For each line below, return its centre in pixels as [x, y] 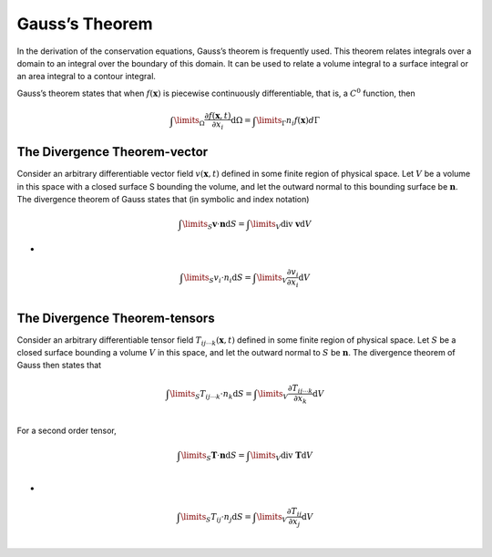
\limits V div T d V [282, 456]
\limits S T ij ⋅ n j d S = [216, 518]
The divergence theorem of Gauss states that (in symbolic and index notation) [163, 199]
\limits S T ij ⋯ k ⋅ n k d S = [211, 395]
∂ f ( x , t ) [218, 115]
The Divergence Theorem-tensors [116, 318]
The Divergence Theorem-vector [113, 152]
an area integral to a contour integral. [87, 77]
